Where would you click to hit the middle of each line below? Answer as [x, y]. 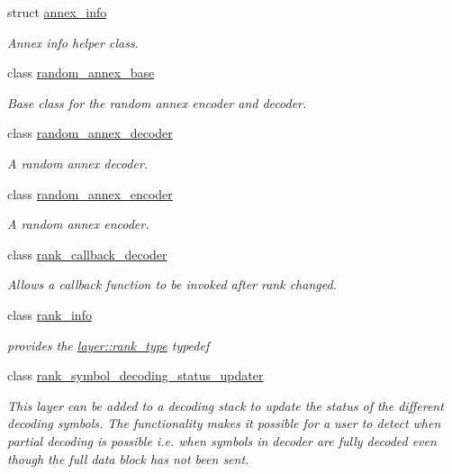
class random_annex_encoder [90, 193]
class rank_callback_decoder [87, 254]
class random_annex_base [81, 73]
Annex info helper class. [73, 42]
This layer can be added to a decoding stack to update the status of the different [226, 405]
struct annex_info [57, 12]
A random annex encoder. [78, 224]
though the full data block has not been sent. [128, 458]
